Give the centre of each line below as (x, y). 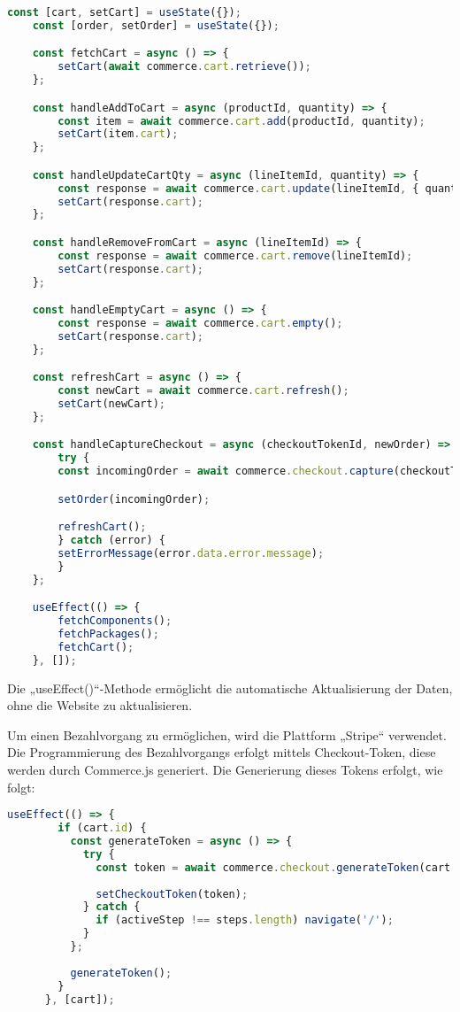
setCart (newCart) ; (112, 404)
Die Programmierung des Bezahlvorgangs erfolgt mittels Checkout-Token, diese (222, 752)
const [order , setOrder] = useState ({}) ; (156, 25)
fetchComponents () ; (115, 621)
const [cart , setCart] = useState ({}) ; (124, 12)
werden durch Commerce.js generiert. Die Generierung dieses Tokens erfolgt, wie (225, 770)
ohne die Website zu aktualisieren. (100, 705)
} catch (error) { (111, 541)
